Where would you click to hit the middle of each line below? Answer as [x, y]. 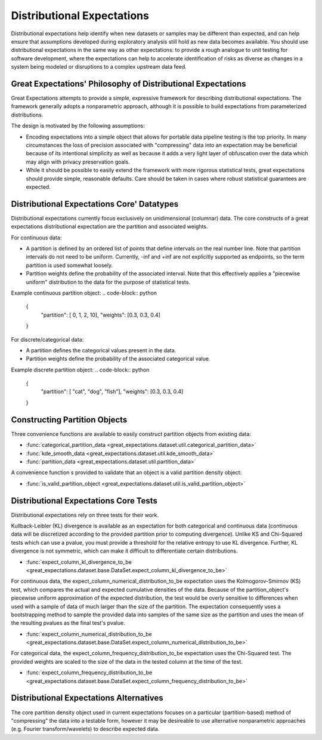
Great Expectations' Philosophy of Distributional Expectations [129, 84]
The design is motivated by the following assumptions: [78, 126]
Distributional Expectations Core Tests [84, 501]
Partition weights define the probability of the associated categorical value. [118, 359]
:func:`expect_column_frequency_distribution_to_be [89, 673]
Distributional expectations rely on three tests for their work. [85, 515]
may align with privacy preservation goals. [78, 162]
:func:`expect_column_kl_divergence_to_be [79, 562]
